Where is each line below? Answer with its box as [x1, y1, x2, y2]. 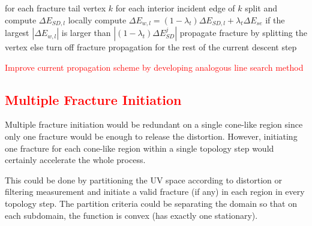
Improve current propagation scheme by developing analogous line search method [5, 61, 304, 73]
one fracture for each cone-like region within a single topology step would [5, 141, 274, 154]
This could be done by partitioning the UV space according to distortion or [5, 173, 283, 186]
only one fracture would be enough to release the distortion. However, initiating [5, 130, 298, 143]
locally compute [68, 13, 127, 26]
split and [245, 2, 278, 14]
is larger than [61, 26, 111, 39]
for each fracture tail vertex [5, 2, 106, 14]
